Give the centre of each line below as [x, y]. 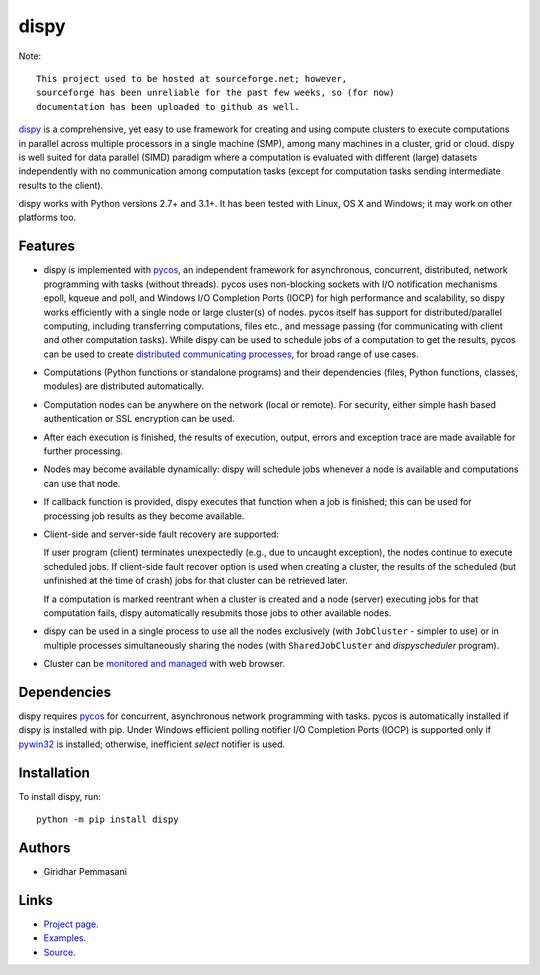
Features [46, 246]
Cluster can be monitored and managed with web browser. [164, 664]
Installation [54, 772]
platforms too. [47, 217]
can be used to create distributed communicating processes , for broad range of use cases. [231, 354]
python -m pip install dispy [107, 819]
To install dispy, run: [60, 796]
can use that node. [82, 483]
